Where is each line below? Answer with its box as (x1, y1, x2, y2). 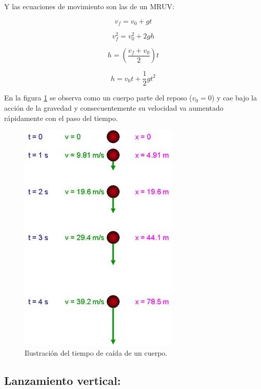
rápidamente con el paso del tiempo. (4, 112, 118, 123)
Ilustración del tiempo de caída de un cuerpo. (25, 347, 168, 358)
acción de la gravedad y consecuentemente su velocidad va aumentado (4, 102, 224, 113)
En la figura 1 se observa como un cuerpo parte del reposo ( (4, 92, 192, 103)
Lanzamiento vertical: (4, 372, 121, 388)
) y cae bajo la (211, 92, 257, 103)
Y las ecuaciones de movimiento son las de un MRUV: (4, 1, 174, 11)
